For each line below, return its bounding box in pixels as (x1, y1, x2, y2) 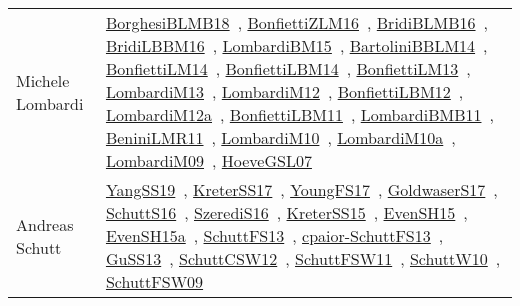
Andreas (16, 212, 74, 236)
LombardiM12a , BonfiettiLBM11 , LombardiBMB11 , (105, 103, 494, 126)
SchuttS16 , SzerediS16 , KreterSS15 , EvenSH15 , (105, 201, 468, 224)
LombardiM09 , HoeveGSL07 (105, 149, 312, 172)
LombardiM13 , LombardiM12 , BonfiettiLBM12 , (105, 80, 464, 103)
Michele (16, 68, 70, 92)
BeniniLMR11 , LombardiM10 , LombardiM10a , (105, 126, 456, 149)
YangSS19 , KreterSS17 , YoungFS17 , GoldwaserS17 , (105, 178, 498, 201)
